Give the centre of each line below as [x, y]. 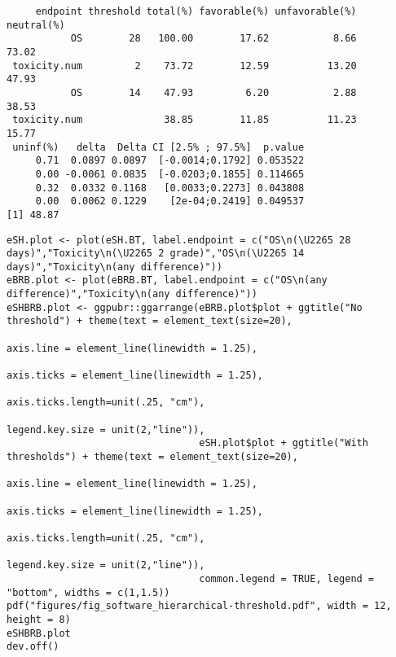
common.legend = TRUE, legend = [287, 578]
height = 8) [39, 619]
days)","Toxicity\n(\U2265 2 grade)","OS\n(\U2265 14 [156, 254]
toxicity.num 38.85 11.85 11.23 [185, 120]
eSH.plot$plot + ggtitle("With [284, 443]
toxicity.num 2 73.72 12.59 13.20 [185, 66]
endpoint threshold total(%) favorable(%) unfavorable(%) [196, 11]
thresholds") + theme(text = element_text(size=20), [152, 457]
